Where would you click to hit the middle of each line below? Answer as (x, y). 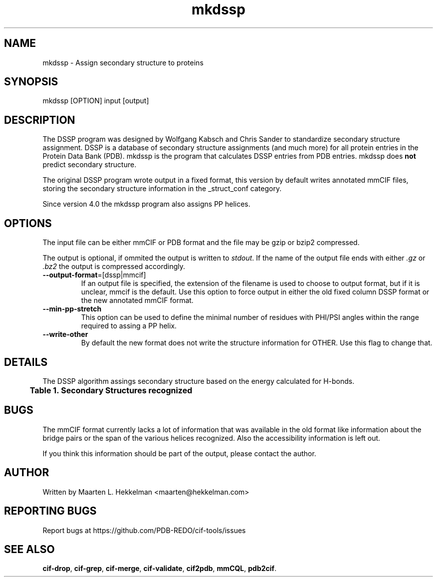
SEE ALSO (29, 549)
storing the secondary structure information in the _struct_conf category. (162, 189)
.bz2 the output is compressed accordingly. (114, 267)
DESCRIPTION (40, 120)
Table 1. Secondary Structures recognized (111, 390)
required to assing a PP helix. (129, 326)
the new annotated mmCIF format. (137, 300)
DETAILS (26, 362)
